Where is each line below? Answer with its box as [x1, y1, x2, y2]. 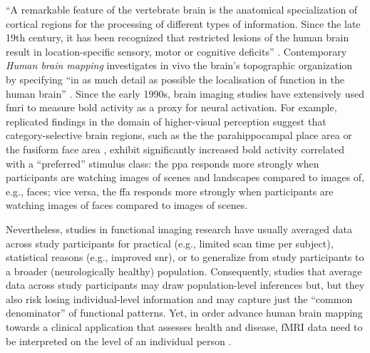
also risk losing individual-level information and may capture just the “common [6, 291, 353, 306]
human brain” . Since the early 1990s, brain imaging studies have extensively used [6, 86, 364, 101]
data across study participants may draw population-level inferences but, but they [6, 277, 365, 292]
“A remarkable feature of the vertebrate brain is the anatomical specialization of [6, 2, 358, 16]
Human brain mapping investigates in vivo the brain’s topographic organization [6, 58, 353, 73]
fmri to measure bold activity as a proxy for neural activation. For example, [6, 100, 337, 115]
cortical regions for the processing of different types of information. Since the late [6, 16, 361, 31]
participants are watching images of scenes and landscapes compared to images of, [6, 170, 365, 185]
